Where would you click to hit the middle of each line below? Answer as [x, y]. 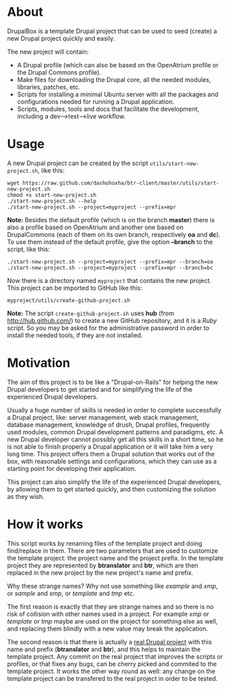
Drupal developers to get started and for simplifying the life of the [100, 389]
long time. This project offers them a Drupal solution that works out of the [111, 454]
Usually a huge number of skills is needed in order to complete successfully [114, 410]
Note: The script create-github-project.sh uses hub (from [91, 313]
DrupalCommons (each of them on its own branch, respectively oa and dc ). [114, 234]
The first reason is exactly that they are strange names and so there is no [111, 606]
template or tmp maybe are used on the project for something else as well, [113, 621]
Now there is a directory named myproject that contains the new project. [109, 280]
